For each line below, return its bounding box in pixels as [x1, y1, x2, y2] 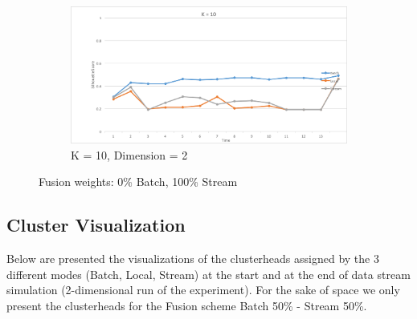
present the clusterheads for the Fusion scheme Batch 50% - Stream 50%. [6, 297, 367, 313]
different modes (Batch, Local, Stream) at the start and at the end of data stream [6, 265, 411, 282]
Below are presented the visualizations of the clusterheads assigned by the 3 [6, 249, 379, 266]
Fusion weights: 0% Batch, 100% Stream [39, 173, 238, 190]
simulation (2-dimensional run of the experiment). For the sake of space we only [6, 281, 400, 298]
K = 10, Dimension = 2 [71, 146, 188, 163]
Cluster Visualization [6, 212, 186, 237]
